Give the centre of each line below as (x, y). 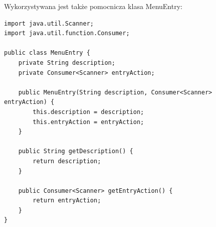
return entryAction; (67, 201)
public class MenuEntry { (47, 53)
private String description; (67, 63)
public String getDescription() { (76, 151)
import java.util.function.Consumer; (67, 33)
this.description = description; (88, 112)
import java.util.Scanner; (49, 23)
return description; (67, 161)
